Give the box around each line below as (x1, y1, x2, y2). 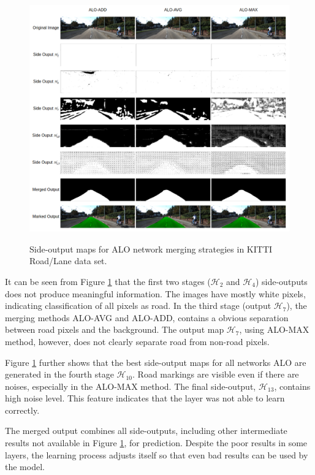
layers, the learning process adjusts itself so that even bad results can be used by (5, 448, 308, 461)
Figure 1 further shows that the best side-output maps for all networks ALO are (5, 355, 306, 368)
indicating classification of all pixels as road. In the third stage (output (5, 299, 271, 312)
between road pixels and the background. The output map (5, 323, 224, 336)
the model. (5, 460, 45, 473)
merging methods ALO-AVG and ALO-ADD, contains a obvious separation (5, 311, 289, 324)
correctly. (5, 403, 40, 416)
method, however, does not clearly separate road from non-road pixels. (5, 335, 270, 348)
